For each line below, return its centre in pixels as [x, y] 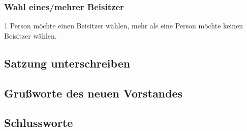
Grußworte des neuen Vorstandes [94, 93]
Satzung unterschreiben [67, 63]
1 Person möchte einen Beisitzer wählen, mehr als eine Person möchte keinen [123, 26]
